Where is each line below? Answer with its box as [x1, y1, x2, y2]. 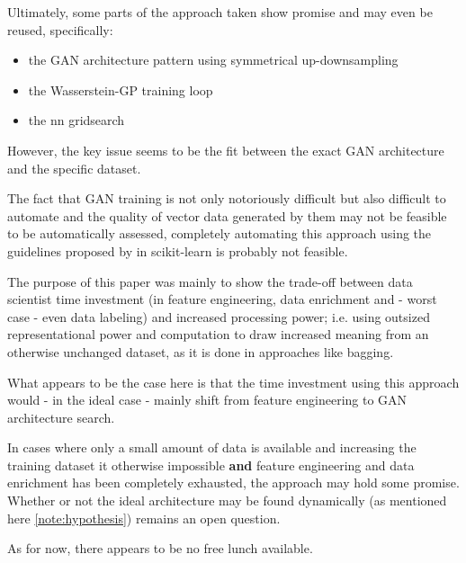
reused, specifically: [7, 20, 113, 39]
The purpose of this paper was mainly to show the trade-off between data [7, 272, 413, 290]
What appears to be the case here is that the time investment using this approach [7, 372, 460, 391]
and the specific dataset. [7, 158, 141, 177]
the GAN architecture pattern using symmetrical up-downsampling [28, 50, 399, 69]
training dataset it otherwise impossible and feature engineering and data [7, 455, 415, 474]
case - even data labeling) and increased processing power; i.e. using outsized [7, 307, 430, 326]
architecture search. [7, 407, 115, 426]
